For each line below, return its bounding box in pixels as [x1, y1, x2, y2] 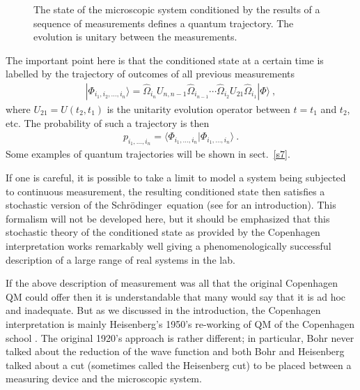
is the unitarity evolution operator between [107, 102, 290, 116]
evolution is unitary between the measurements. [33, 29, 237, 44]
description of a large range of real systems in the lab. [6, 252, 235, 267]
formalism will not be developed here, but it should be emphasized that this [6, 211, 330, 225]
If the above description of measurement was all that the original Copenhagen [6, 276, 338, 290]
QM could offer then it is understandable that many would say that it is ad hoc [6, 289, 346, 303]
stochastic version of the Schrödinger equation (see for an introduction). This [6, 197, 336, 212]
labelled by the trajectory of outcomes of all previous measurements [6, 66, 295, 81]
